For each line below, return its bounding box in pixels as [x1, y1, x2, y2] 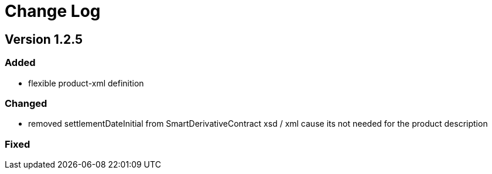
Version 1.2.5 [5, 32, 83, 47]
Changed [5, 97, 47, 109]
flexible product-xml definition [28, 78, 144, 88]
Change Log [5, 1, 101, 21]
